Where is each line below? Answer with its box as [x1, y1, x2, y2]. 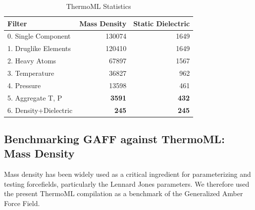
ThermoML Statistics [66, 1, 131, 11]
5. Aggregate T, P [7, 92, 62, 103]
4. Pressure [7, 80, 41, 90]
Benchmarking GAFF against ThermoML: [4, 131, 225, 146]
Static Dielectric [133, 18, 190, 28]
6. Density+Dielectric [7, 105, 73, 115]
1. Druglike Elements [7, 43, 71, 53]
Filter [7, 18, 27, 28]
